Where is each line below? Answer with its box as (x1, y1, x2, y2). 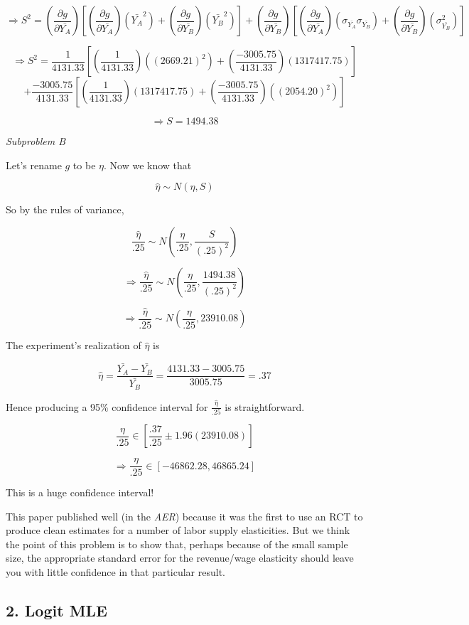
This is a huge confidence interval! (6, 485, 154, 500)
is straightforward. (225, 399, 305, 414)
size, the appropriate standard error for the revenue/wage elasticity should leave (6, 550, 354, 565)
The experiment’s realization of (6, 338, 141, 353)
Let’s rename (6, 157, 62, 172)
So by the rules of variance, (6, 202, 124, 217)
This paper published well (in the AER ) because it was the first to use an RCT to (6, 508, 363, 523)
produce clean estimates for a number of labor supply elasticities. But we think (6, 523, 350, 538)
